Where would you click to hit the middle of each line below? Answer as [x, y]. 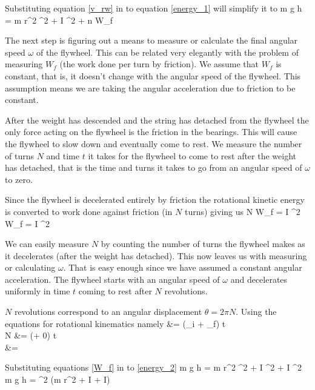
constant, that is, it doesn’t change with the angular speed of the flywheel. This [153, 75]
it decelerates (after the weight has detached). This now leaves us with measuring [156, 255]
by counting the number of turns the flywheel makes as [203, 244]
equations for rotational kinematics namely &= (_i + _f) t [115, 323]
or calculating [30, 267]
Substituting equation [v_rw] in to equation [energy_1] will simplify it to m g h [154, 8]
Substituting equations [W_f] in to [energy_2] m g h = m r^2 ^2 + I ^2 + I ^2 [153, 367]
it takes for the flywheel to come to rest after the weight [192, 155]
